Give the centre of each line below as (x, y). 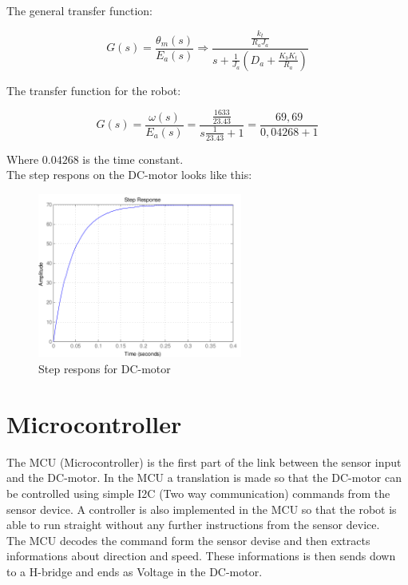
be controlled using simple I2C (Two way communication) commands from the (198, 493)
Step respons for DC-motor (105, 369)
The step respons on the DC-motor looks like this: (129, 175)
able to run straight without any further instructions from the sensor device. (193, 525)
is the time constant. (133, 159)
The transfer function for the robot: (94, 90)
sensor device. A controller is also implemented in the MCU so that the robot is (202, 509)
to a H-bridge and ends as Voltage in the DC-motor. (135, 571)
